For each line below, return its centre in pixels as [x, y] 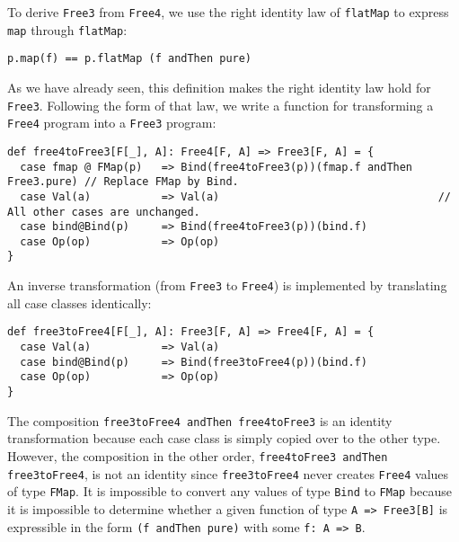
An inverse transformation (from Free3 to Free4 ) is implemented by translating [227, 285]
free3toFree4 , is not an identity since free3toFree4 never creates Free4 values [228, 473]
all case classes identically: [79, 302]
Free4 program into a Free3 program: [112, 123]
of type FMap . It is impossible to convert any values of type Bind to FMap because [230, 491]
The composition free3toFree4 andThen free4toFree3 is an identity [200, 420]
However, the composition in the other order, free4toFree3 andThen [198, 455]
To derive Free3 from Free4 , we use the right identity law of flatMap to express [228, 12]
